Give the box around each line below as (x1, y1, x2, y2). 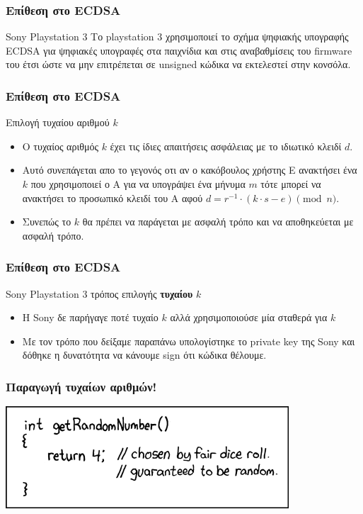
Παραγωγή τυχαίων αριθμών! (6, 377, 157, 395)
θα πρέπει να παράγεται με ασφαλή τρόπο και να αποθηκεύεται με (82, 214, 354, 229)
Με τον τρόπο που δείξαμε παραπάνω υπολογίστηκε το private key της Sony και (22, 333, 355, 348)
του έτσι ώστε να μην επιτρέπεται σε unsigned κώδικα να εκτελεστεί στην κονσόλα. (6, 57, 351, 72)
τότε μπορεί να (260, 177, 321, 191)
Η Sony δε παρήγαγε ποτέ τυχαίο (22, 310, 159, 325)
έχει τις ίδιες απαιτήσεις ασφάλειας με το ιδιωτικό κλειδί (110, 138, 342, 153)
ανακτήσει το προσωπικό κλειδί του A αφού (22, 190, 203, 205)
